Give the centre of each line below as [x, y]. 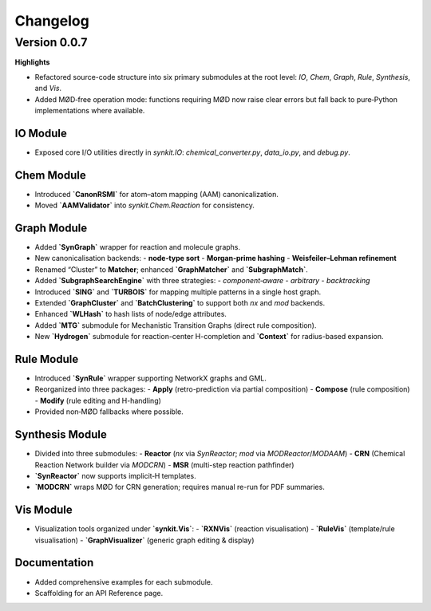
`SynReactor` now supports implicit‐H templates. [115, 475]
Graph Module [51, 228]
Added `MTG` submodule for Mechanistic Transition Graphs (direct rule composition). [176, 325]
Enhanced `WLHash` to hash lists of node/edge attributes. [131, 314]
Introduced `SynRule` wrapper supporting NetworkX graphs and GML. [151, 378]
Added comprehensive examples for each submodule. [124, 581]
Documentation [54, 563]
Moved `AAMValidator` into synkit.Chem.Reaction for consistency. [145, 205]
